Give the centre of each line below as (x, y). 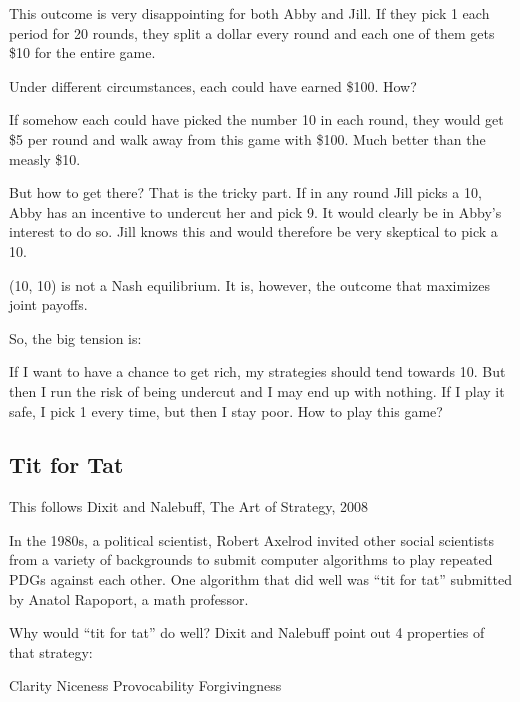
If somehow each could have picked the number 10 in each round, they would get (256, 119)
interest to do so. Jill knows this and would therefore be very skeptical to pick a (253, 231)
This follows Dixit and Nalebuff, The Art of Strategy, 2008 (189, 506)
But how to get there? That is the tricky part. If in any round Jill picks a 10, (245, 192)
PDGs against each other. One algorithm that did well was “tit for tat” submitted (260, 579)
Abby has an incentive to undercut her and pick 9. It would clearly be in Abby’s (255, 211)
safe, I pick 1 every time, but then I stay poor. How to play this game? (226, 410)
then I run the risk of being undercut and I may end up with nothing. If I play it (257, 390)
